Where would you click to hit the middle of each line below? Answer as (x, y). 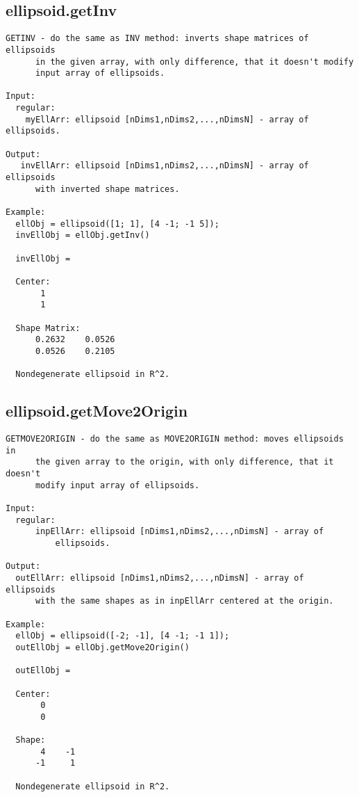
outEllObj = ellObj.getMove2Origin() (102, 647)
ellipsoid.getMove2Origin (97, 411)
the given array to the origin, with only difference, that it (184, 462)
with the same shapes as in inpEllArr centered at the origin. (184, 601)
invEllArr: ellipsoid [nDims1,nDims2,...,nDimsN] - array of (165, 166)
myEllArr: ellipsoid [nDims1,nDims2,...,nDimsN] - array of (167, 119)
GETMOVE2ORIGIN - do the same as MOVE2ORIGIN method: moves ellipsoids (175, 439)
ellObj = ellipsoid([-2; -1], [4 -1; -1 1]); (123, 636)
